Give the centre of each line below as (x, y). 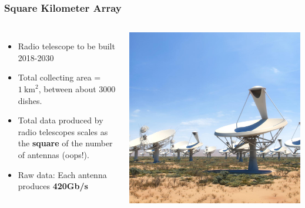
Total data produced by (61, 120)
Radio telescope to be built (66, 46)
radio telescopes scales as (63, 131)
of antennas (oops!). (53, 154)
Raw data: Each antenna (62, 174)
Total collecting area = (59, 77)
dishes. (30, 100)
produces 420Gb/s (53, 186)
